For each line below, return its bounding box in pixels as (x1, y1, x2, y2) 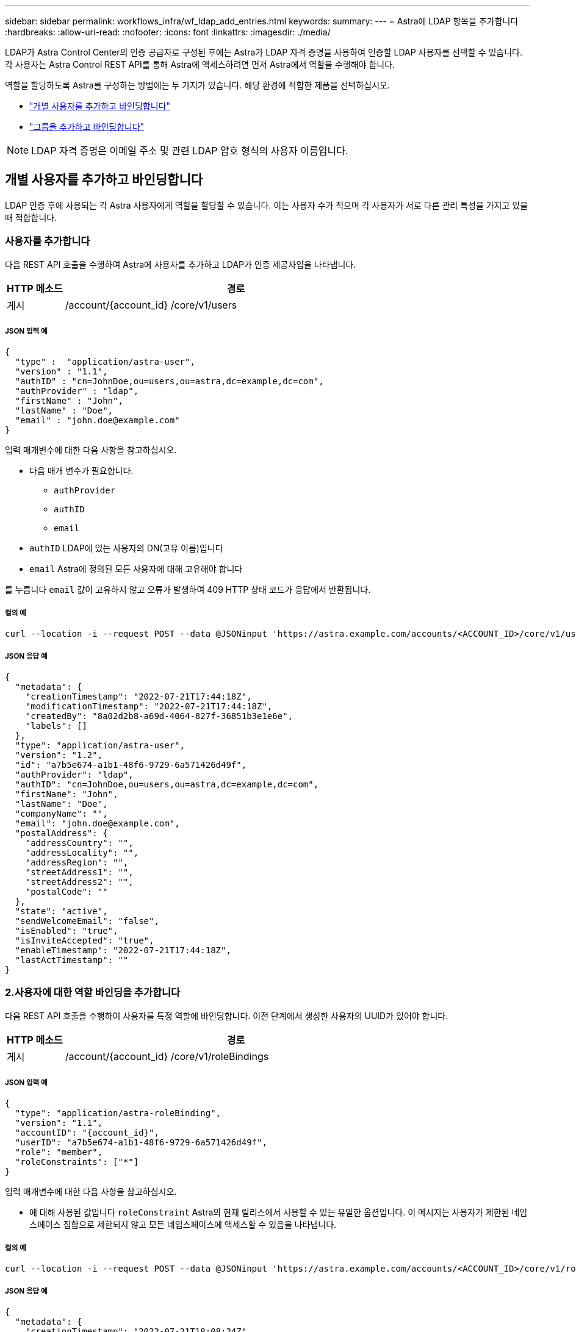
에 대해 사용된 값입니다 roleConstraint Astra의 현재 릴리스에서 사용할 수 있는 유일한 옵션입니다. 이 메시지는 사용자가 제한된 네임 (29, 1207, 528, 1218)
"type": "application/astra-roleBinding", (15, 1108, 221, 1119)
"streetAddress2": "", (25, 876, 134, 887)
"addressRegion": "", (25, 857, 129, 867)
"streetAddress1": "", (25, 867, 134, 877)
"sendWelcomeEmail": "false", (15, 915, 159, 926)
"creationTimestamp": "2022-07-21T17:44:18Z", (25, 691, 252, 701)
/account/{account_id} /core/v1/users (65, 298, 237, 311)
